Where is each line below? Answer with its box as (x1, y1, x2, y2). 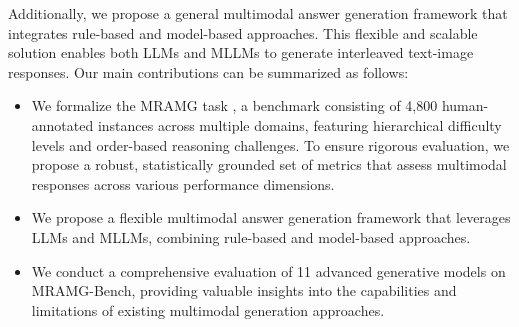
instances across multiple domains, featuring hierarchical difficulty (97, 114, 502, 135)
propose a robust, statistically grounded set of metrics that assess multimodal (31, 154, 507, 175)
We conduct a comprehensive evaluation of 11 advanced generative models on (31, 260, 506, 281)
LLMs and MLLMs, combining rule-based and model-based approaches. (31, 226, 471, 247)
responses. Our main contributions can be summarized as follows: (8, 61, 409, 82)
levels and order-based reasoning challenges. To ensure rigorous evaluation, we (31, 134, 510, 155)
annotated (31, 114, 94, 135)
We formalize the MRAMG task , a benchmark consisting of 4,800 (31, 95, 438, 116)
